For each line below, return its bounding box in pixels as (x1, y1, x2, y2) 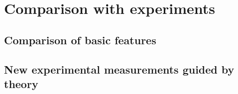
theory (4, 76, 38, 91)
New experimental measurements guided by (4, 61, 235, 77)
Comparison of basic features (4, 32, 156, 47)
